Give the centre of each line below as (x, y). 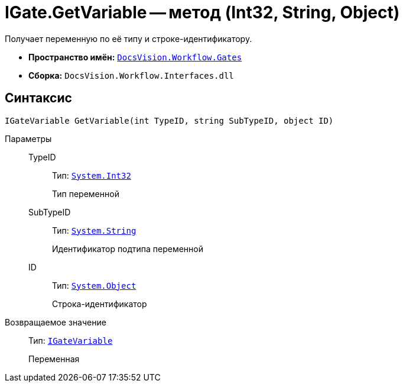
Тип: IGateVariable (71, 340)
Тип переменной (86, 193)
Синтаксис (38, 98)
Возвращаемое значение (56, 322)
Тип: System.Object (94, 285)
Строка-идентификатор (100, 304)
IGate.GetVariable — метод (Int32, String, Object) (202, 12)
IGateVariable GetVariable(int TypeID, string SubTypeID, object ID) (169, 120)
